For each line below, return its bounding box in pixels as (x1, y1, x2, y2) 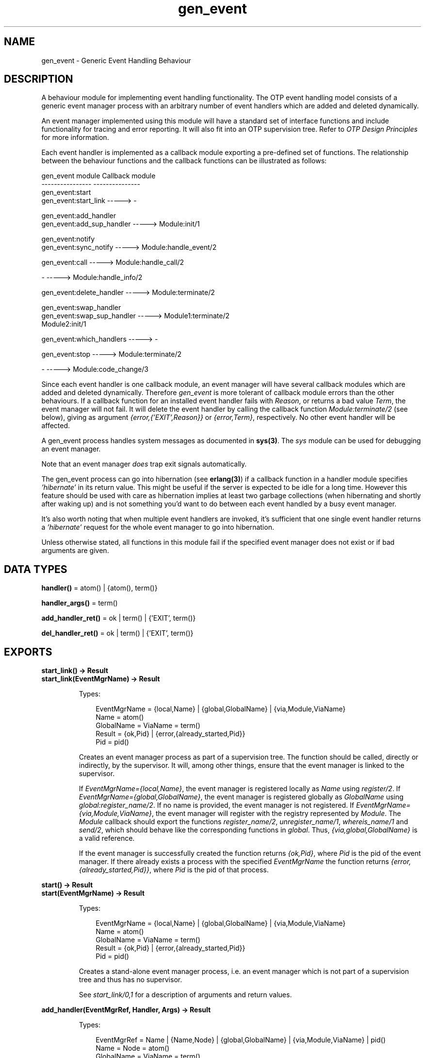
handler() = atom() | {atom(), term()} (41, 584, 158, 592)
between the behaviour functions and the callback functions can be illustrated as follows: (41, 156, 327, 165)
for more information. (41, 133, 109, 142)
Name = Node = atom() (96, 1044, 170, 1053)
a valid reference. (79, 834, 135, 843)
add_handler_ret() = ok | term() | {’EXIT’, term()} (41, 614, 196, 623)
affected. (41, 421, 70, 430)
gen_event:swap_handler (41, 303, 121, 312)
